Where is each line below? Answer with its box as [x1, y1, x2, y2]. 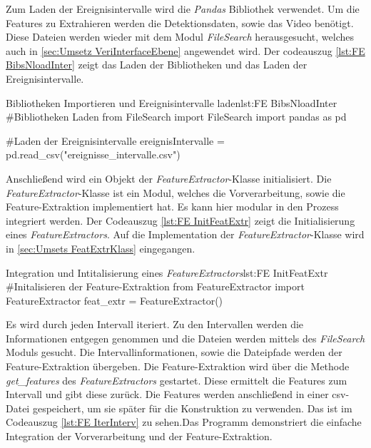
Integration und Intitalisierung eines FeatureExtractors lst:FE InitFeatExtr [6, 265, 328, 280]
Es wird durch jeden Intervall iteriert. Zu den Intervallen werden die [6, 317, 304, 332]
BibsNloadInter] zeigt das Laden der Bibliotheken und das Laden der [6, 57, 308, 72]
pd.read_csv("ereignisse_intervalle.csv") [6, 147, 181, 162]
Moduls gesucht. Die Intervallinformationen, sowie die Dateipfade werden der [6, 345, 342, 360]
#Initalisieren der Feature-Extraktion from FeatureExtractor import [6, 279, 305, 294]
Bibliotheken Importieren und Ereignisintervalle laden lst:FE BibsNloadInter [6, 95, 337, 110]
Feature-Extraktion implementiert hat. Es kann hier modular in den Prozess [6, 199, 339, 214]
